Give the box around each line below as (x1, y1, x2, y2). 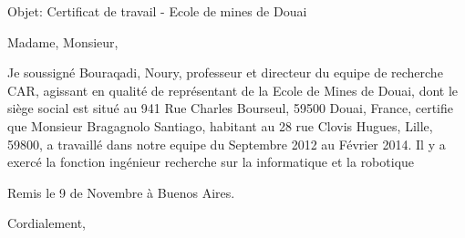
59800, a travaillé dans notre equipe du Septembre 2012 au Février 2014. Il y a (7, 134, 446, 153)
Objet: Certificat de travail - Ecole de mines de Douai (7, 2, 307, 20)
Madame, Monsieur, (7, 32, 119, 51)
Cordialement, (7, 213, 86, 233)
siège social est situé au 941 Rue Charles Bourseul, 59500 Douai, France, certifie (7, 98, 454, 118)
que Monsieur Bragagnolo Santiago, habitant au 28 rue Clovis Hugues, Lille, (7, 116, 433, 135)
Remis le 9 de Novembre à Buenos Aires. (7, 182, 235, 202)
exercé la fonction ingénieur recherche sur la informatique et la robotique (7, 152, 415, 171)
